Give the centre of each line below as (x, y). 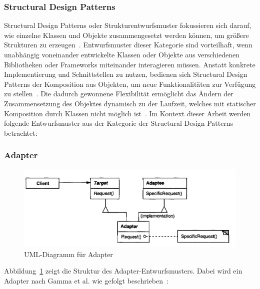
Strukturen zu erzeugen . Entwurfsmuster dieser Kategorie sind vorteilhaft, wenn (128, 45)
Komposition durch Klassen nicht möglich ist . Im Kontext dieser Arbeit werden (127, 113)
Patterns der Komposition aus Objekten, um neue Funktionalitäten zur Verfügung (130, 84)
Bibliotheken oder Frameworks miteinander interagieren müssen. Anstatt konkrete (130, 64)
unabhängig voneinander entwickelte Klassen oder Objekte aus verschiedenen (122, 54)
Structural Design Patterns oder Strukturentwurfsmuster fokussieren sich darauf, (128, 25)
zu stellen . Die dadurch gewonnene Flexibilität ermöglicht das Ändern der (119, 94)
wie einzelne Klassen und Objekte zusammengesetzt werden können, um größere (126, 35)
